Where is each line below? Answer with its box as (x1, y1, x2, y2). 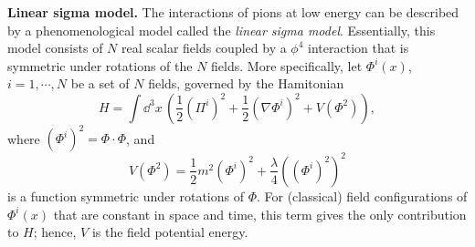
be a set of (70, 74, 130, 93)
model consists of (7, 38, 103, 57)
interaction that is (308, 38, 409, 57)
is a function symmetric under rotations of (7, 186, 244, 205)
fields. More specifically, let (211, 56, 363, 75)
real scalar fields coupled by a (121, 38, 287, 57)
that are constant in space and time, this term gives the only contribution (53, 204, 467, 223)
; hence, (33, 222, 77, 242)
